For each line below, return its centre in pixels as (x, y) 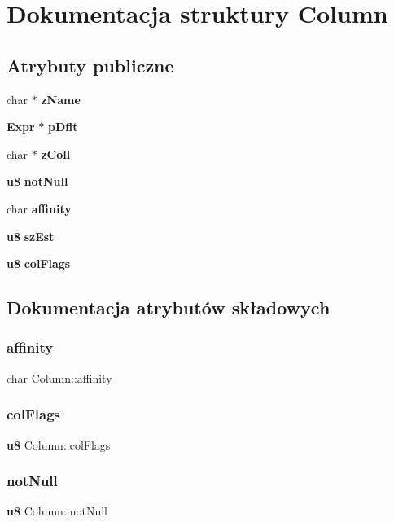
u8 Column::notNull (57, 511)
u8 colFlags (39, 263)
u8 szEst (31, 236)
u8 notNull (37, 181)
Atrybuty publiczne (90, 65)
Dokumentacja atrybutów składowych (169, 307)
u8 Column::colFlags (59, 444)
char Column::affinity (59, 377)
